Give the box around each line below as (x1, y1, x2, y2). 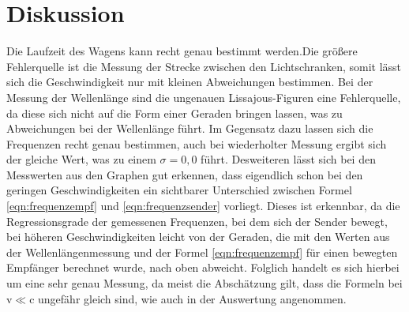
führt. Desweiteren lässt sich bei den (201, 151, 376, 167)
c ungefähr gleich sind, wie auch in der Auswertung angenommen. (29, 290, 347, 306)
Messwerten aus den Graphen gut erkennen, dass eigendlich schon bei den (6, 166, 363, 182)
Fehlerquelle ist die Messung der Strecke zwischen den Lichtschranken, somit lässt (6, 58, 402, 74)
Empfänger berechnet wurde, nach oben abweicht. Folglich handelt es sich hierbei (6, 259, 400, 276)
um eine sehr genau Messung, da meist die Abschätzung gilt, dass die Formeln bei (6, 275, 403, 291)
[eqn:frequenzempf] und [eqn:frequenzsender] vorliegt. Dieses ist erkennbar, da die (6, 197, 400, 214)
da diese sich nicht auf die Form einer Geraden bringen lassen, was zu (6, 104, 343, 121)
